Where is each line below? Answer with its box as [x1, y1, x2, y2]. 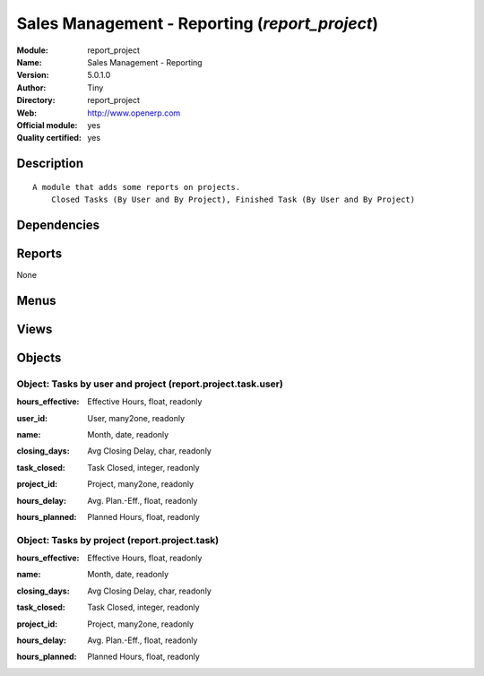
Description [16, 156, 84, 171]
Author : [16, 82, 47, 93]
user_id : [16, 412, 48, 423]
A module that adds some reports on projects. [32, 182, 241, 192]
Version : [16, 70, 49, 81]
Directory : [16, 95, 56, 106]
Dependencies [16, 217, 100, 232]
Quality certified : [16, 133, 82, 143]
